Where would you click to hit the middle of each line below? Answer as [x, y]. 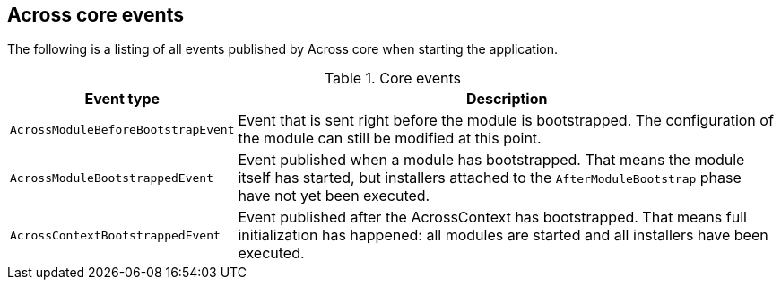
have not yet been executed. [334, 196]
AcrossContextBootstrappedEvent [115, 235]
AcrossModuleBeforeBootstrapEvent [122, 129]
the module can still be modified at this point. [390, 139]
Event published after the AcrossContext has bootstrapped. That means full [492, 217]
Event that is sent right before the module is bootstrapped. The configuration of [506, 121]
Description [507, 99]
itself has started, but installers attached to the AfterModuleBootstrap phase [490, 178]
